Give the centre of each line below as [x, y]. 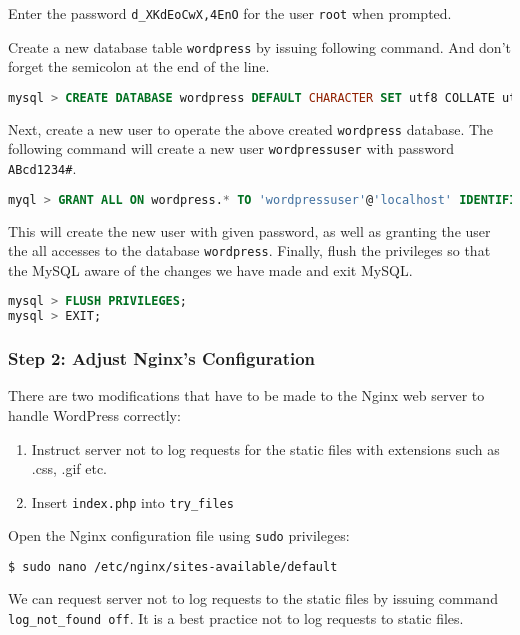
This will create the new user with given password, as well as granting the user [249, 230]
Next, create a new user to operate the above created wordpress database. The [251, 128]
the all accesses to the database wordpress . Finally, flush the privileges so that [249, 250]
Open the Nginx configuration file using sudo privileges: [179, 535]
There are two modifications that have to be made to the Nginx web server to [246, 395]
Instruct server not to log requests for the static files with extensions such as [265, 448]
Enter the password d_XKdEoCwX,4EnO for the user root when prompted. [230, 13]
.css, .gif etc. [69, 468]
